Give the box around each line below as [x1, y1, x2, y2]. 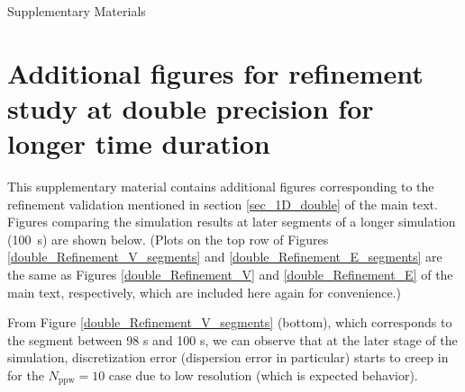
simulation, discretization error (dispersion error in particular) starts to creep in [7, 348, 449, 367]
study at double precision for [7, 89, 374, 126]
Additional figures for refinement [7, 54, 424, 91]
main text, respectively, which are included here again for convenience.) [7, 282, 401, 301]
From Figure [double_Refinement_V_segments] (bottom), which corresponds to [7, 313, 452, 332]
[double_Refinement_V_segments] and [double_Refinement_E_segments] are [7, 247, 442, 266]
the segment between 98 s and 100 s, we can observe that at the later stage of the [7, 330, 458, 349]
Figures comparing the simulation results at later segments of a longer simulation [7, 212, 456, 231]
